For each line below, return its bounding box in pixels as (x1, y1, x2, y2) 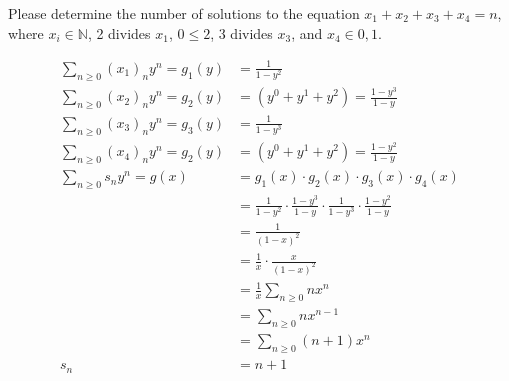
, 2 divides (87, 22, 151, 43)
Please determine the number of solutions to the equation (8, 3, 360, 23)
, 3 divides (210, 22, 273, 43)
